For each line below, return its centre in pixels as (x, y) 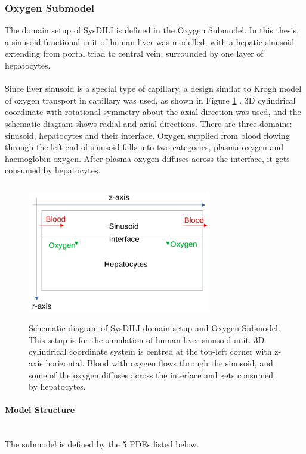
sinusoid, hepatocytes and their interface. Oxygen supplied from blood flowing (147, 135)
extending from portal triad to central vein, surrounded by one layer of (134, 53)
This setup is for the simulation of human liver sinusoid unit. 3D (147, 339)
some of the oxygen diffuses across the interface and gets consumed (151, 374)
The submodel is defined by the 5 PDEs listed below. (102, 444)
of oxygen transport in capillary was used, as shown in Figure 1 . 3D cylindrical (150, 100)
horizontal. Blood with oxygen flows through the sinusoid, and (159, 363)
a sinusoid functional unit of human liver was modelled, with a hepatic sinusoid (150, 41)
